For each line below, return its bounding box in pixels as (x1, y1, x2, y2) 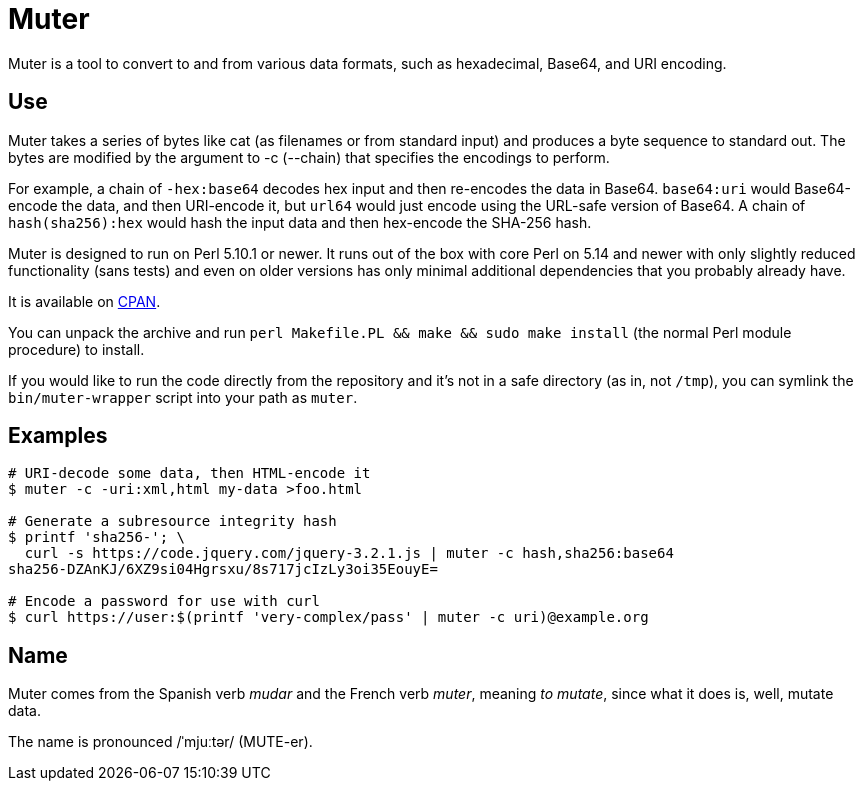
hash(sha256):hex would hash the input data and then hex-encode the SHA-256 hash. (8, 213, 592, 231)
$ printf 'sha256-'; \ (8, 529, 186, 546)
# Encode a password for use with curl (8, 593, 320, 610)
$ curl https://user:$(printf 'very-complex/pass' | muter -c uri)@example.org (8, 609, 649, 626)
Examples (8, 423, 108, 449)
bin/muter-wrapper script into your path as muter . (8, 388, 358, 406)
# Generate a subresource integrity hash (8, 513, 337, 530)
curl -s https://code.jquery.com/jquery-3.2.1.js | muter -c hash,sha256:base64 (24, 545, 674, 562)
